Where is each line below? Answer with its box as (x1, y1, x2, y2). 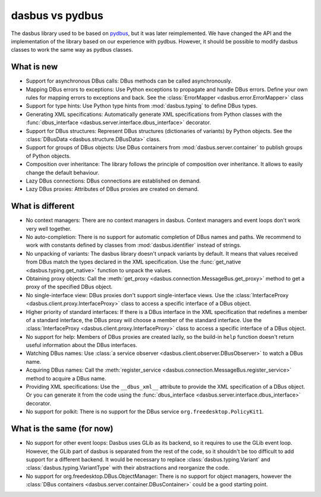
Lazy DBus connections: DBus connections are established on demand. (26, 177, 202, 184)
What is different (11, 201, 75, 211)
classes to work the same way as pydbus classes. (11, 46, 133, 54)
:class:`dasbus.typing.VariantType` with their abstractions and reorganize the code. (26, 464, 230, 471)
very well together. (26, 225, 72, 232)
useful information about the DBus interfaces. (26, 342, 138, 349)
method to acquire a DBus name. (26, 375, 106, 382)
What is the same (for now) (11, 424, 114, 434)
